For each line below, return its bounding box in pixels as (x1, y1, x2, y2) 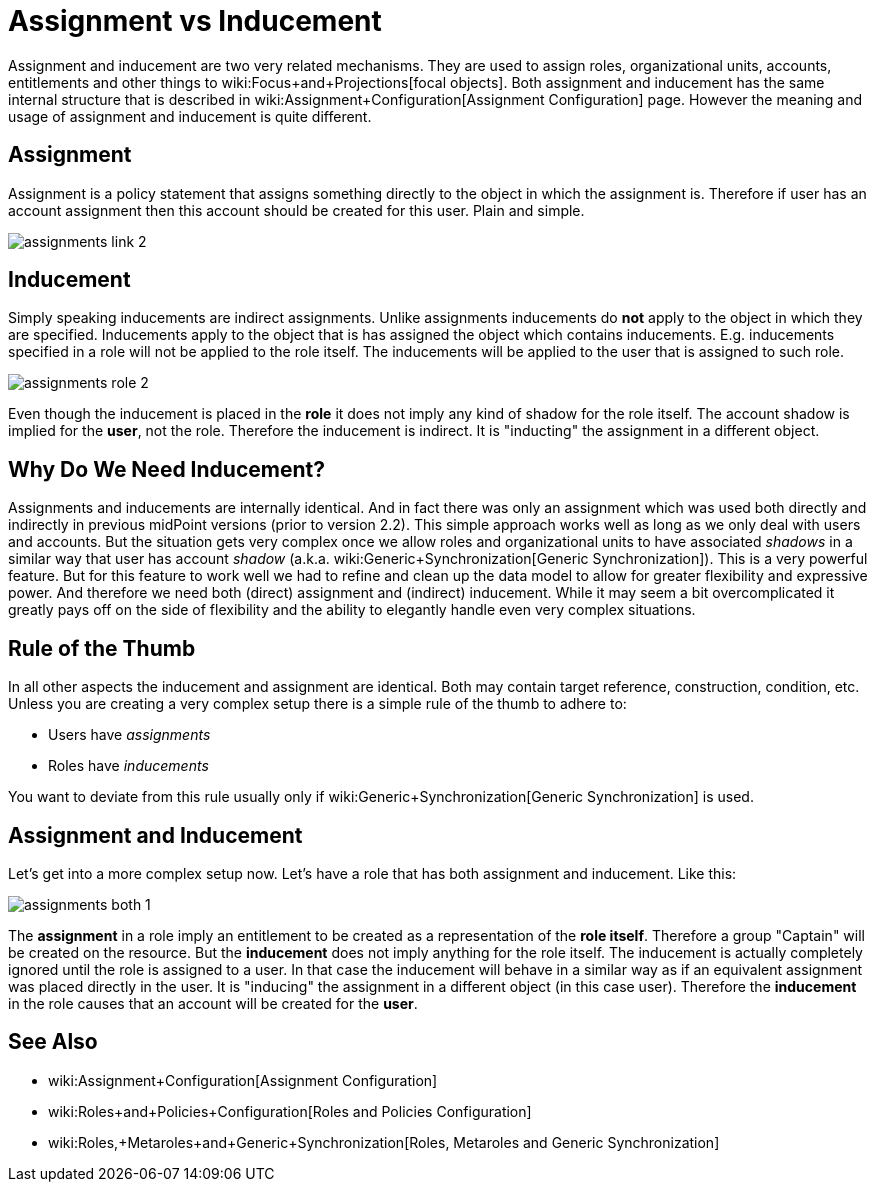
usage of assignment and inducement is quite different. (8, 107, 372, 125)
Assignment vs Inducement (8, 4, 382, 38)
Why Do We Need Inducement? (8, 456, 325, 482)
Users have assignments (48, 726, 211, 744)
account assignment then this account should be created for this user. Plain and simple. (8, 201, 585, 219)
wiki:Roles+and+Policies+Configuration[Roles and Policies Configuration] (48, 1102, 532, 1120)
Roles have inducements (48, 757, 209, 775)
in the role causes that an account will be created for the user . (8, 994, 418, 1012)
